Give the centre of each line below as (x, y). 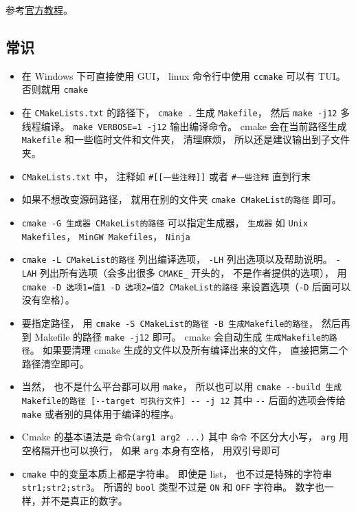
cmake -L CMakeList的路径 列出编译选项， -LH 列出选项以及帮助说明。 (177, 259)
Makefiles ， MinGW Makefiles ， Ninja (106, 236)
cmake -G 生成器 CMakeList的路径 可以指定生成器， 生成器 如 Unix (165, 222)
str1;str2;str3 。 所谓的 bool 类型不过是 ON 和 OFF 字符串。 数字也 (173, 487)
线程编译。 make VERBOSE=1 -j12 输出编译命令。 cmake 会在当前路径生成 (184, 126)
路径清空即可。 (55, 363)
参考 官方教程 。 (39, 10)
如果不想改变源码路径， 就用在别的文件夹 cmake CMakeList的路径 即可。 (181, 199)
